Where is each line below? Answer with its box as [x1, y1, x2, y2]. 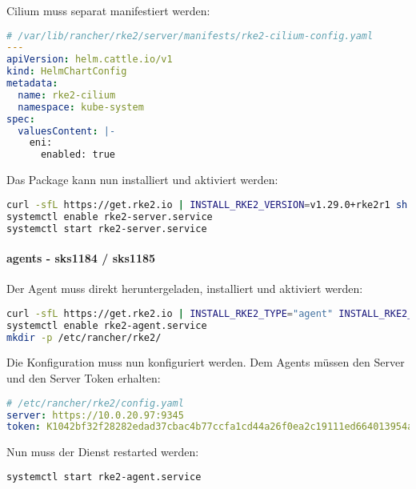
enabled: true [40, 149, 116, 161]
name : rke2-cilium [18, 89, 116, 101]
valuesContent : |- [18, 125, 116, 137]
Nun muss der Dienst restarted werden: [6, 443, 199, 460]
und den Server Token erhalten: [6, 370, 161, 387]
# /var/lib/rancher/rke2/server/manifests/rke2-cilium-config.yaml [6, 30, 374, 42]
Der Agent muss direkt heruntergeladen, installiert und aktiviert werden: [6, 280, 363, 297]
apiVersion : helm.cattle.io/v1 [6, 54, 173, 66]
